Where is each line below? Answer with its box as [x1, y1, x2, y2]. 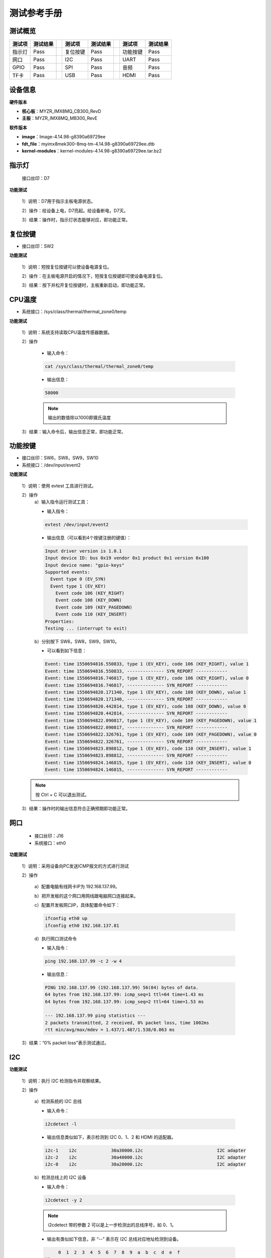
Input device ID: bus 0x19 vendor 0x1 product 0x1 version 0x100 [45, 555, 209, 561]
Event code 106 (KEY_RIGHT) [55, 590, 125, 596]
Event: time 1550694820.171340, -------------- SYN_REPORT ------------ [45, 696, 228, 702]
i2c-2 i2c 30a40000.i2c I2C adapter [45, 1155, 246, 1160]
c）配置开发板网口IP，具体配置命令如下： [34, 902, 120, 908]
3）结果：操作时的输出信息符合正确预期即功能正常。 [22, 806, 130, 812]
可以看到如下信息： [47, 648, 87, 654]
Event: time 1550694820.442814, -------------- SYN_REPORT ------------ [45, 711, 228, 717]
